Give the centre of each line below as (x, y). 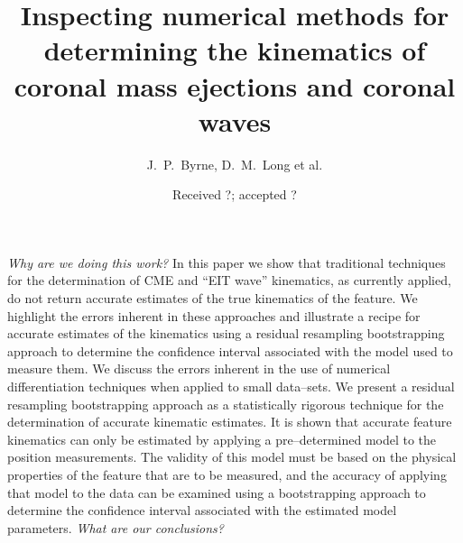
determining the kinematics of (235, 50)
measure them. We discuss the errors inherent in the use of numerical (199, 368)
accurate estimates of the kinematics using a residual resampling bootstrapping (226, 333)
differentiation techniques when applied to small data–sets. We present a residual (231, 387)
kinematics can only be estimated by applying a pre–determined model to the (222, 439)
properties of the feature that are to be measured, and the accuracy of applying (227, 474)
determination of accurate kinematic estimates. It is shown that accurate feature (230, 422)
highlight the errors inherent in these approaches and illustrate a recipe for (214, 315)
